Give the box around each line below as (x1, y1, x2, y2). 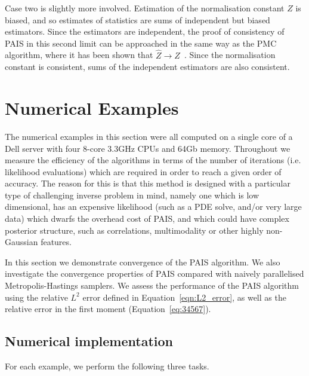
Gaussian (5, 236, 38, 248)
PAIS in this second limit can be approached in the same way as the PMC (5, 36, 277, 49)
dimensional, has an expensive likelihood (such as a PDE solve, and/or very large (5, 200, 302, 213)
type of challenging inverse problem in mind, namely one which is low (5, 188, 259, 201)
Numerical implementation (5, 332, 174, 350)
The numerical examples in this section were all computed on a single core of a (5, 130, 293, 142)
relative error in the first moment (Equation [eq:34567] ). (5, 302, 211, 315)
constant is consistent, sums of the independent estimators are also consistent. (5, 60, 290, 73)
